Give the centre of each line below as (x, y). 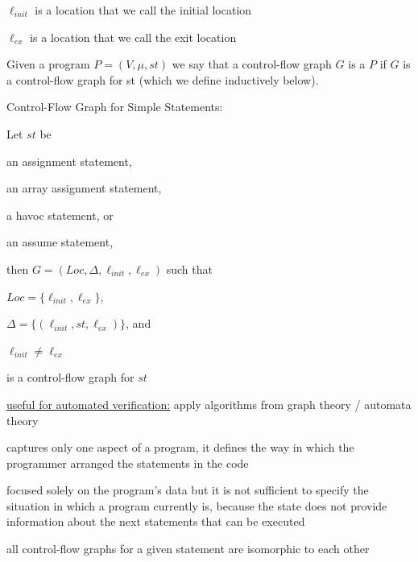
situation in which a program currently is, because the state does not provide (197, 505)
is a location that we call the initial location (143, 10)
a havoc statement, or (60, 215)
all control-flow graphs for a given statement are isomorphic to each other (188, 549)
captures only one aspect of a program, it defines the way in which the (180, 447)
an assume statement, (60, 242)
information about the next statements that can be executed (156, 521)
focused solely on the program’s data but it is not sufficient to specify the (188, 490)
